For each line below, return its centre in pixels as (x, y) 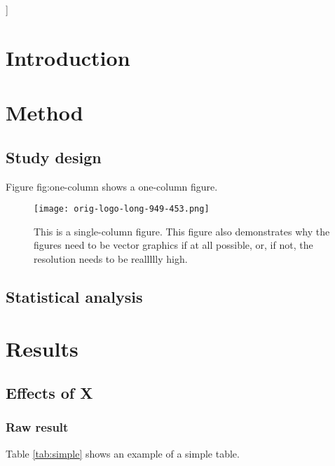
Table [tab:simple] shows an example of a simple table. (123, 453)
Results (42, 348)
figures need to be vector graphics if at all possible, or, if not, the (173, 245)
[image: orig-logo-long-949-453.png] (122, 209)
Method (45, 112)
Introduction (68, 57)
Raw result (37, 427)
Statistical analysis (74, 296)
